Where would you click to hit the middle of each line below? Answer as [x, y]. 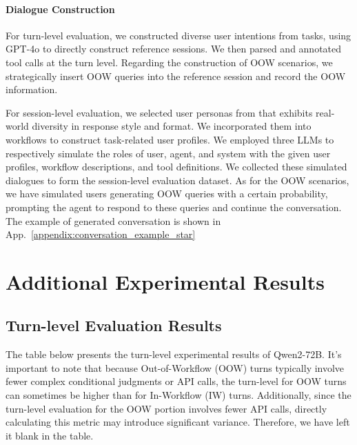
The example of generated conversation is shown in [113, 220]
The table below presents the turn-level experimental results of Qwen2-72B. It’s [174, 354]
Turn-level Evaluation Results [114, 325]
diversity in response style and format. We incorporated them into [172, 126]
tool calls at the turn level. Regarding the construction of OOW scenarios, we [169, 62]
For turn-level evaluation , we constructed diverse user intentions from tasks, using [178, 35]
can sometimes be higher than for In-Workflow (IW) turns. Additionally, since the [178, 395]
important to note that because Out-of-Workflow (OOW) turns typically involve [175, 367]
